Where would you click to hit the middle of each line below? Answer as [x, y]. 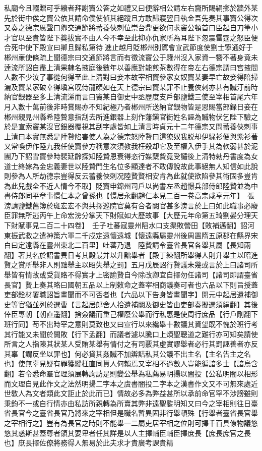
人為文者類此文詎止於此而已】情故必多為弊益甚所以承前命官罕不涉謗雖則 [138, 393]
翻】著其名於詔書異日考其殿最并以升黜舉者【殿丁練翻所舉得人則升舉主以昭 [127, 255]
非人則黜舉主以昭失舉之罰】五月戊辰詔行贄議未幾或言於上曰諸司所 [148, 265]
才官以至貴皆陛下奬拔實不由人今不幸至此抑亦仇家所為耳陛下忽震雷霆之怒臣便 [131, 37]
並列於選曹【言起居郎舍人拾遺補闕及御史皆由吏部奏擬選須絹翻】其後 [145, 304]
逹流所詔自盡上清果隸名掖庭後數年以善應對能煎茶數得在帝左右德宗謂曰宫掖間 [131, 67]
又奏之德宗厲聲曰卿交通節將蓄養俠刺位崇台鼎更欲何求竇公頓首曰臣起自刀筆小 [131, 27]
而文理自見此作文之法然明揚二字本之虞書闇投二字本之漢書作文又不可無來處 [127, 383]
